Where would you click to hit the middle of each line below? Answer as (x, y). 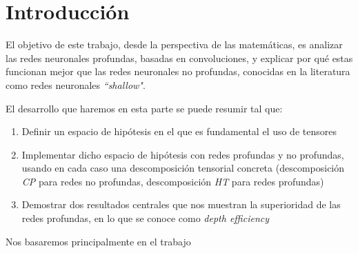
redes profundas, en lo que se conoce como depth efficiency (145, 218)
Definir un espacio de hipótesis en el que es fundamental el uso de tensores (179, 131)
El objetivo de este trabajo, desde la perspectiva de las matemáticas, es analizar (174, 44)
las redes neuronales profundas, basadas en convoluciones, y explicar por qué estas (179, 58)
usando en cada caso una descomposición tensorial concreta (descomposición (183, 168)
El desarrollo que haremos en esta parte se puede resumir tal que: (144, 108)
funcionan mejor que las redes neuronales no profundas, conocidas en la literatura (178, 71)
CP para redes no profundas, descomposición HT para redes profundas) (173, 181)
